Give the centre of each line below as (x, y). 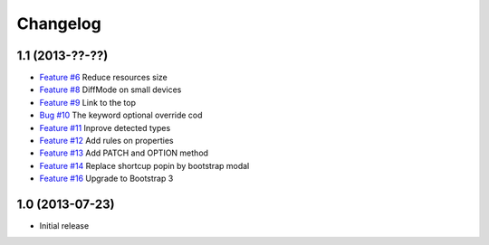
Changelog (59, 24)
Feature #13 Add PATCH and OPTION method (124, 153)
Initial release (64, 226)
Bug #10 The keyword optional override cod (121, 115)
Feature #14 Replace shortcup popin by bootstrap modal (144, 165)
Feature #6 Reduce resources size (103, 78)
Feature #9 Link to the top (87, 102)
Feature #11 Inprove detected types (105, 127)
